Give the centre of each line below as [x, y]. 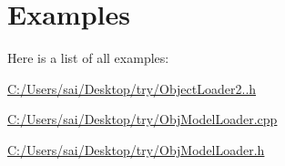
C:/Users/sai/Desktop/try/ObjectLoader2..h [132, 88]
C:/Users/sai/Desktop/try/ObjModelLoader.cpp [142, 119]
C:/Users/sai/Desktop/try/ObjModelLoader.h [136, 149]
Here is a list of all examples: [88, 58]
